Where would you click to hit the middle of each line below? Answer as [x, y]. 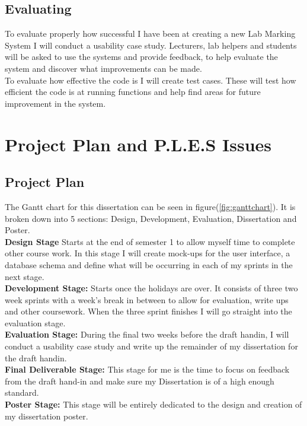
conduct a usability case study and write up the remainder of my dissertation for [151, 346]
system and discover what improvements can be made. [103, 68]
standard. [22, 392]
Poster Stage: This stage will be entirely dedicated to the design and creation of [153, 404]
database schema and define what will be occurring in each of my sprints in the [149, 264]
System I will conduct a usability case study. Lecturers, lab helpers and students [151, 45]
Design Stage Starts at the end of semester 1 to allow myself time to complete [150, 241]
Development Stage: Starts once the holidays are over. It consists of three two [151, 288]
